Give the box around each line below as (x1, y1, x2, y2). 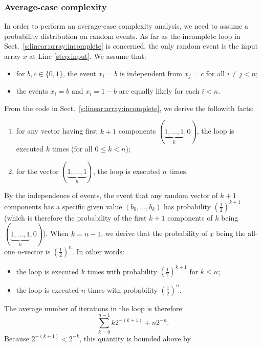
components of (167, 212, 213, 223)
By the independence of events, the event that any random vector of (4, 189, 218, 200)
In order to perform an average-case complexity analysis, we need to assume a (4, 20, 248, 31)
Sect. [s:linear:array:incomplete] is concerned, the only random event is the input (4, 40, 258, 51)
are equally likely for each (119, 85, 200, 96)
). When (42, 228, 69, 238)
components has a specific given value (4, 201, 122, 211)
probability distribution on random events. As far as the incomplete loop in (4, 30, 241, 41)
